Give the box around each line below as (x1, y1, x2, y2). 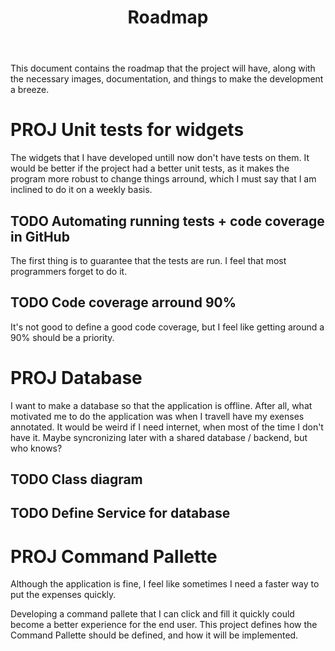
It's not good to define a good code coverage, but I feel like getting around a (10, 321, 325, 333)
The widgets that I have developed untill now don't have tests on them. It (10, 152, 310, 164)
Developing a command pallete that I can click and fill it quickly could (10, 608, 295, 620)
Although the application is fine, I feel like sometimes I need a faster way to (10, 578, 320, 590)
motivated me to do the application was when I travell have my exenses (10, 410, 305, 422)
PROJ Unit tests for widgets (10, 119, 245, 141)
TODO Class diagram (10, 471, 143, 488)
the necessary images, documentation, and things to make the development (10, 73, 324, 85)
